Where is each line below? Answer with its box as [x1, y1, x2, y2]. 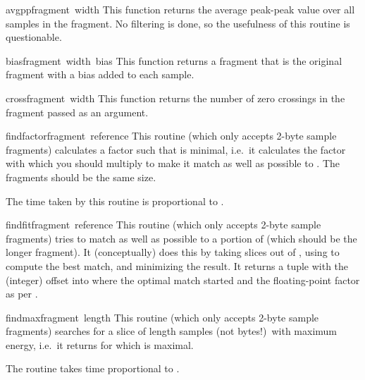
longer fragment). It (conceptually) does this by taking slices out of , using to [6, 245, 340, 259]
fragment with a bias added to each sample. [6, 67, 194, 82]
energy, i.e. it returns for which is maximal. [6, 337, 194, 352]
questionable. [6, 30, 62, 44]
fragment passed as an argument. [6, 104, 149, 119]
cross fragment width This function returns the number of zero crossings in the [6, 90, 345, 105]
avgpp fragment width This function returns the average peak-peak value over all [6, 2, 355, 16]
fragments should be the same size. [6, 169, 156, 184]
